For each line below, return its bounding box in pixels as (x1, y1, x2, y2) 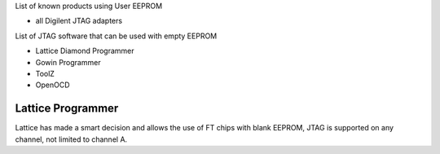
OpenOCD (35, 80, 70, 90)
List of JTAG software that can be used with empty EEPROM (15, 31, 218, 41)
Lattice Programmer (15, 102, 119, 116)
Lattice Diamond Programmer (35, 46, 134, 56)
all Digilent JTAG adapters (35, 16, 122, 26)
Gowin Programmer (35, 57, 101, 67)
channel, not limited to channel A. (15, 134, 128, 144)
